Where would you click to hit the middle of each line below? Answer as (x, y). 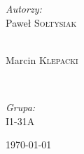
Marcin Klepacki (42, 59)
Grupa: (21, 107)
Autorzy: (24, 8)
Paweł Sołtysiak (41, 22)
